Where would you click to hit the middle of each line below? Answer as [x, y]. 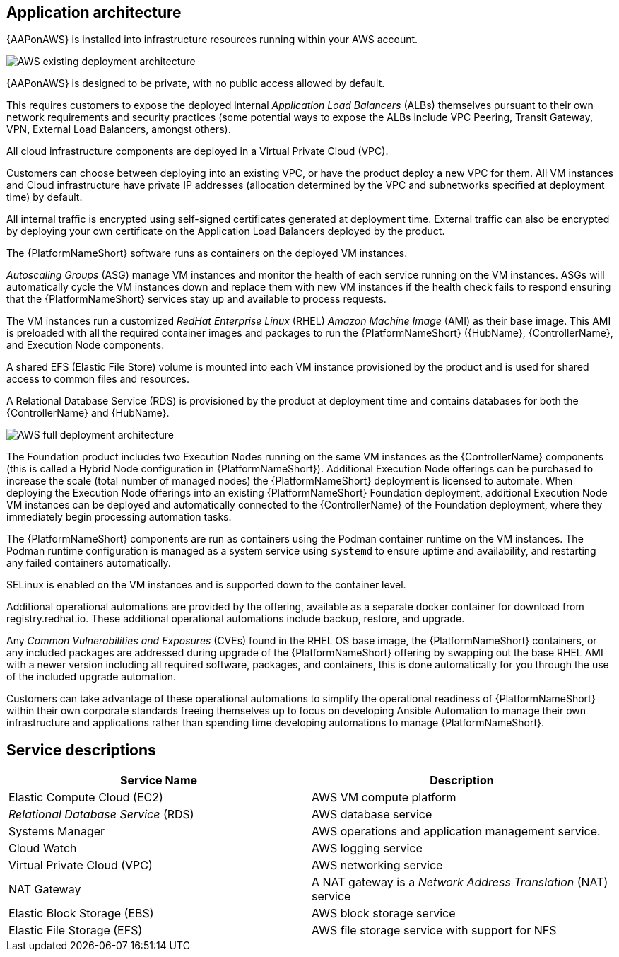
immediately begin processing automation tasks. [119, 517]
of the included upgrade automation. [92, 677]
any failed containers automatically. [89, 563]
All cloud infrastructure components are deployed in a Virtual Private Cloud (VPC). [198, 151]
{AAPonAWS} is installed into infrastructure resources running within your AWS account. [212, 40]
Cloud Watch [43, 848]
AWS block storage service [384, 913]
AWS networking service [377, 865]
